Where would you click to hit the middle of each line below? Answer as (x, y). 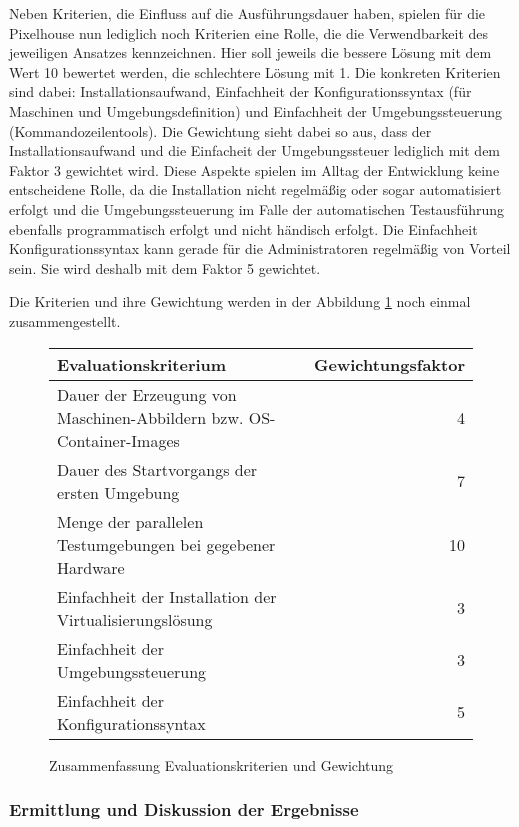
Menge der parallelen (130, 521)
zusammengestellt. (65, 320)
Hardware (91, 567)
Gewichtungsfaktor (389, 364)
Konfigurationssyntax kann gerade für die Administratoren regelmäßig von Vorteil (260, 248)
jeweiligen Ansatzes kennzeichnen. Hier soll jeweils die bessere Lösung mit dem (250, 52)
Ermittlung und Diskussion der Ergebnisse (184, 809)
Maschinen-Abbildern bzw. (150, 417)
